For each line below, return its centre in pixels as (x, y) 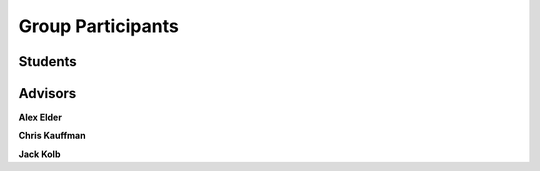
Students (47, 61)
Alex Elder (40, 117)
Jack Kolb (39, 154)
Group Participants (98, 26)
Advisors (47, 93)
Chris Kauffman (52, 136)
